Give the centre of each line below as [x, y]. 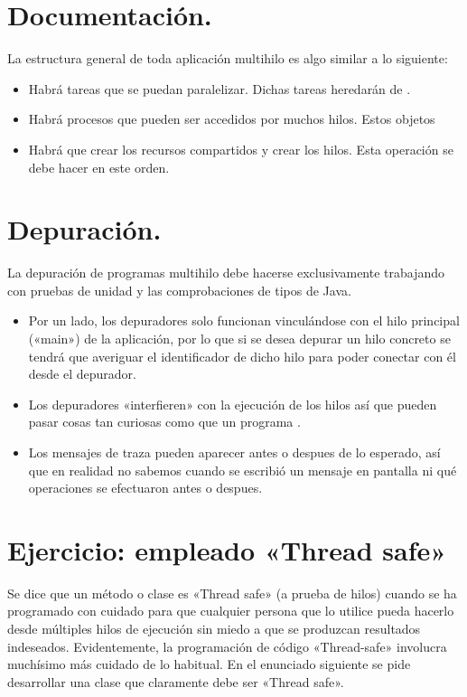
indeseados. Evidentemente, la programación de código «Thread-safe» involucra [227, 646]
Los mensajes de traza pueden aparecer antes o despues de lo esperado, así [234, 452]
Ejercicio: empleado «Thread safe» [227, 549]
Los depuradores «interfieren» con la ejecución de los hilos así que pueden [233, 404]
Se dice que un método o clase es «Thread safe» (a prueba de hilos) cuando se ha [232, 593]
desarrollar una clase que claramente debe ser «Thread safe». [176, 681]
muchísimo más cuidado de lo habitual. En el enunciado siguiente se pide [209, 664]
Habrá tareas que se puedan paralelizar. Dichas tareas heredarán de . [219, 88]
